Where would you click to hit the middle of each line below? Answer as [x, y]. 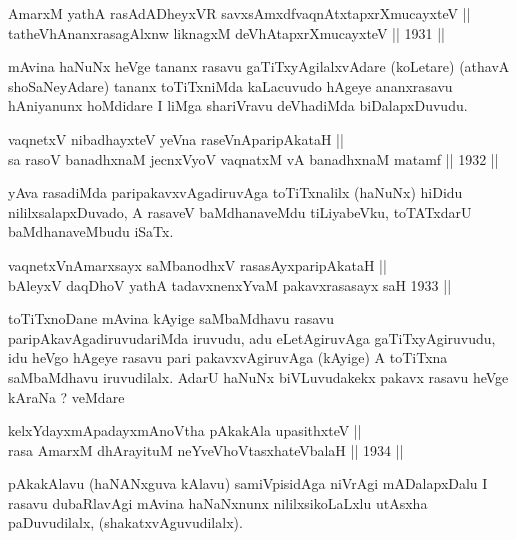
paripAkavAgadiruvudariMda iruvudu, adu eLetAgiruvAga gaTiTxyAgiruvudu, [252, 337]
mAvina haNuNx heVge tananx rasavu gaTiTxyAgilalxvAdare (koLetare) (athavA [259, 66]
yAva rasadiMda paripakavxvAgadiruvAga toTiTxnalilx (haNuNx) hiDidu [235, 192]
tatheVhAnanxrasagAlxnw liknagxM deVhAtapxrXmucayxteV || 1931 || [226, 32]
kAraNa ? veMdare [66, 396]
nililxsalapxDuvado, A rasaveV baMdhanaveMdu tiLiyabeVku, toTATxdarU [240, 211]
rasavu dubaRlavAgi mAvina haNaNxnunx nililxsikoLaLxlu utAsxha [218, 502]
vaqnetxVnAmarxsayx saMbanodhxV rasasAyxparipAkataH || [197, 264]
